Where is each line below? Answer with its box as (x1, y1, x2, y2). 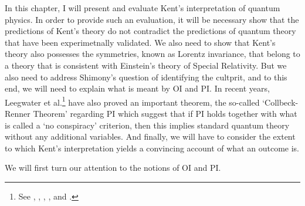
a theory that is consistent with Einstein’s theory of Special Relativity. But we (5, 59, 287, 71)
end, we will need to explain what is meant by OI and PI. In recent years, (5, 82, 270, 94)
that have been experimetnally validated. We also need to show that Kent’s (5, 36, 276, 48)
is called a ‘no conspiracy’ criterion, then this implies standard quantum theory (5, 119, 290, 131)
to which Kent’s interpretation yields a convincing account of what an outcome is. (5, 141, 299, 154)
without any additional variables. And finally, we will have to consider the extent (5, 130, 296, 143)
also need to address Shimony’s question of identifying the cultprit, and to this (5, 70, 287, 83)
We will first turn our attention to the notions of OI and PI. (5, 161, 221, 174)
